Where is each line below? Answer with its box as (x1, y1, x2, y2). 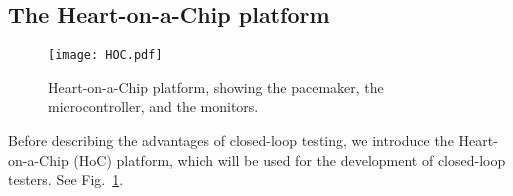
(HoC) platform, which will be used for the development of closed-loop (73, 149, 506, 170)
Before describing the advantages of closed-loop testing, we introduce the (8, 130, 454, 151)
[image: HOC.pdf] (48, 48, 163, 63)
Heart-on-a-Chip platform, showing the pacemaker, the (48, 76, 384, 97)
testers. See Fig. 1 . (8, 169, 124, 190)
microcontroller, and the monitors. (48, 96, 259, 117)
